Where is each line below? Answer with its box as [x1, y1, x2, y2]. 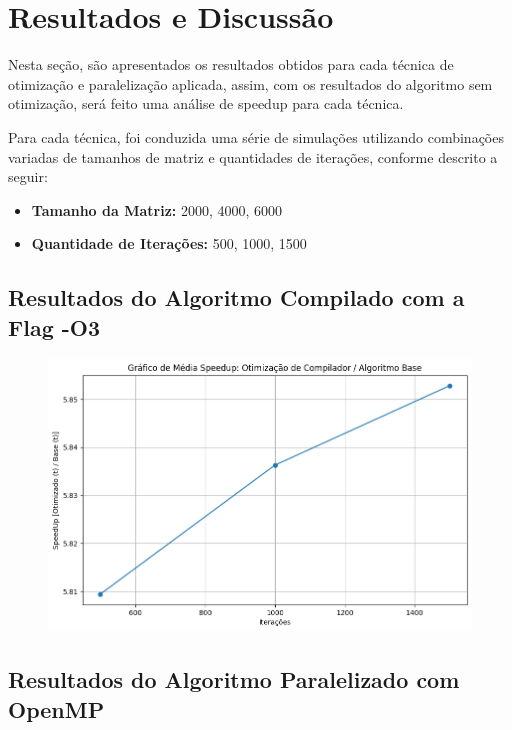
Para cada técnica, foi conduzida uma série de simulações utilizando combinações [8, 126, 504, 147]
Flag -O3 [8, 311, 101, 342]
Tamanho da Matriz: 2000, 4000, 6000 [31, 199, 283, 220]
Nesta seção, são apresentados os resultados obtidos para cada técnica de [8, 54, 454, 75]
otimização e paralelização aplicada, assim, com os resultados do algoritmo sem [8, 73, 493, 94]
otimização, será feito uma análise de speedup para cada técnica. [8, 93, 404, 114]
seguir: [8, 166, 48, 187]
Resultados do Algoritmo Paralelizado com [8, 664, 460, 695]
